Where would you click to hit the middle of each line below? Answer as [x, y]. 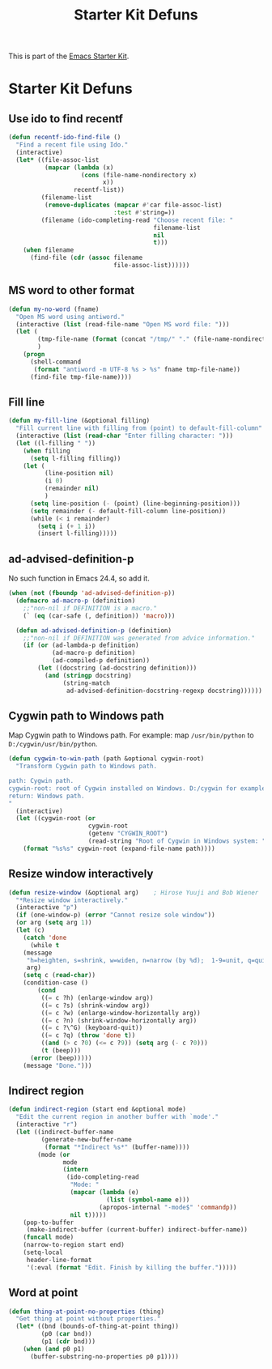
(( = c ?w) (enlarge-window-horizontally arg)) [121, 1013]
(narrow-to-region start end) [74, 1245]
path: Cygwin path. [41, 781]
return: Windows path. [47, 796]
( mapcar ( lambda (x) [79, 168]
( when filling [47, 451]
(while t [45, 945]
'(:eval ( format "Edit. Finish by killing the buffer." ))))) [132, 1267]
